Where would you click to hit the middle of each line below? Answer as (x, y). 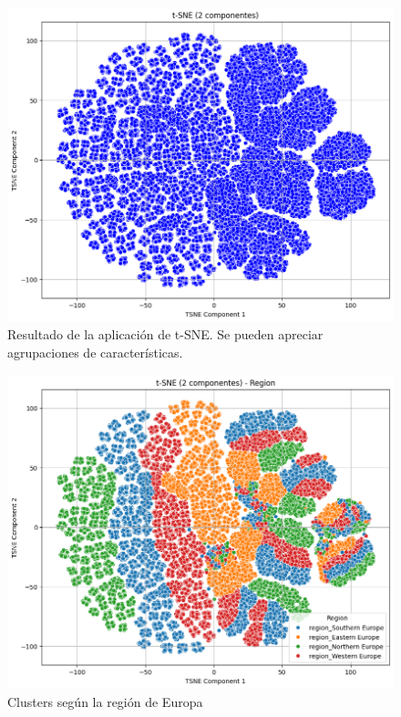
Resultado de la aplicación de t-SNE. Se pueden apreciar (165, 334)
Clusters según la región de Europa (105, 701)
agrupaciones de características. (95, 352)
